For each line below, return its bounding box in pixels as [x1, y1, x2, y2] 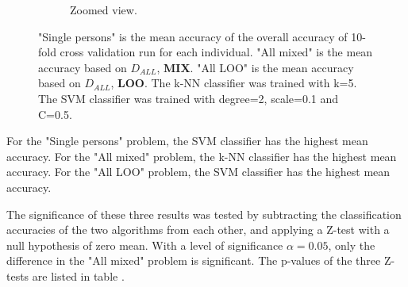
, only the [328, 236, 375, 253]
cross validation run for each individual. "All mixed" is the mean [60, 44, 373, 60]
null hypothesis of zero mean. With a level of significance [6, 236, 283, 253]
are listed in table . [32, 267, 125, 284]
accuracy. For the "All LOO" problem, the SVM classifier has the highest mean [6, 163, 391, 180]
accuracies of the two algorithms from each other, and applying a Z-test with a [6, 221, 390, 238]
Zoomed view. [70, 2, 137, 17]
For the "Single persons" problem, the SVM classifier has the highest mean [6, 132, 368, 149]
